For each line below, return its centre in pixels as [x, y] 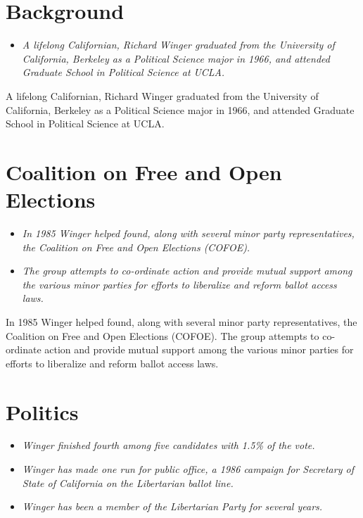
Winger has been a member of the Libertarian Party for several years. [172, 506]
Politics [42, 411]
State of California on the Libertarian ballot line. [128, 482]
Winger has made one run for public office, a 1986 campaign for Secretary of [188, 469]
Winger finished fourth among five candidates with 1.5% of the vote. [168, 445]
